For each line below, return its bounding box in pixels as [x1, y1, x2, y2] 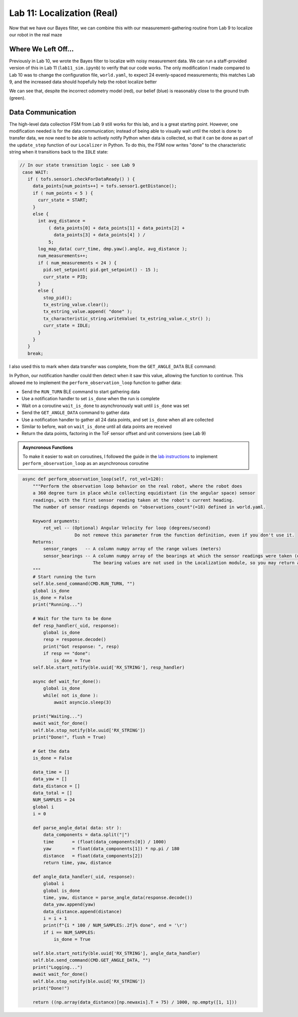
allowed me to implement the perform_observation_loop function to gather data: [9, 379, 182, 386]
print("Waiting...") [32, 713, 83, 719]
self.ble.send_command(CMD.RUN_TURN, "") [32, 581, 135, 586]
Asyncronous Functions [22, 444, 74, 450]
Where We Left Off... [9, 45, 74, 53]
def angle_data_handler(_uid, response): [32, 873, 135, 879]
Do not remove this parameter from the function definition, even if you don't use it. [74, 532, 295, 538]
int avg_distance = [38, 218, 85, 224]
